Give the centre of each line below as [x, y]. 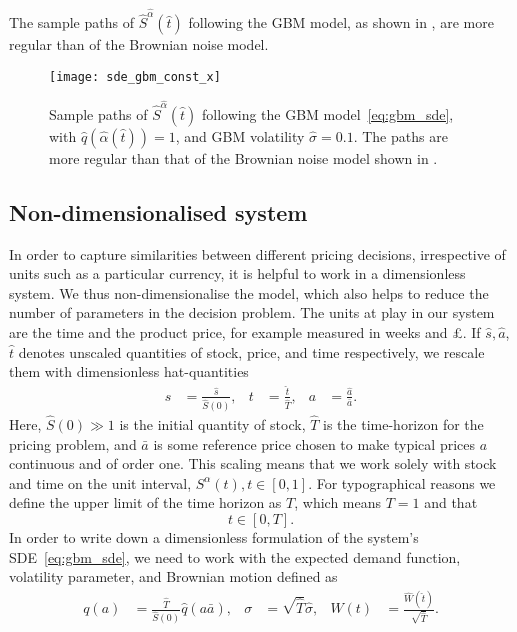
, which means [338, 502]
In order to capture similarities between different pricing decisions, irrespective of [257, 253]
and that [451, 502]
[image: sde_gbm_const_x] [135, 76]
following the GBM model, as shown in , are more [341, 22]
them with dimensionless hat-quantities [129, 371]
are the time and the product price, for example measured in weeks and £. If [245, 331]
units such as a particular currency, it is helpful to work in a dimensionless [237, 273]
